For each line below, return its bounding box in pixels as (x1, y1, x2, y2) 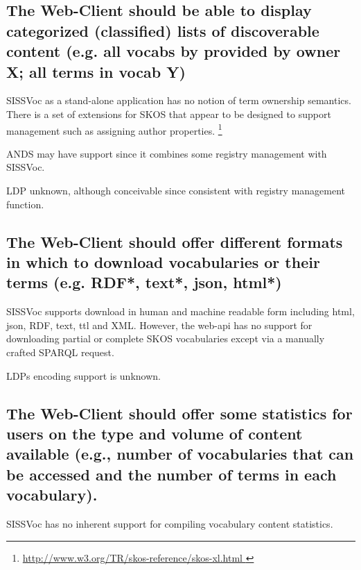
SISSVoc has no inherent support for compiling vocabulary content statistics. (6, 516, 333, 530)
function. (6, 196, 44, 211)
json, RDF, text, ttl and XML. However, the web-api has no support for (6, 317, 312, 332)
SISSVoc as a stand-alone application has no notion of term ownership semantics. (6, 93, 351, 108)
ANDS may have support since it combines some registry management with (6, 146, 327, 160)
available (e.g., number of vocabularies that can (6, 443, 354, 464)
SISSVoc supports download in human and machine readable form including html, (6, 304, 355, 319)
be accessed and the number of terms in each (6, 463, 337, 485)
